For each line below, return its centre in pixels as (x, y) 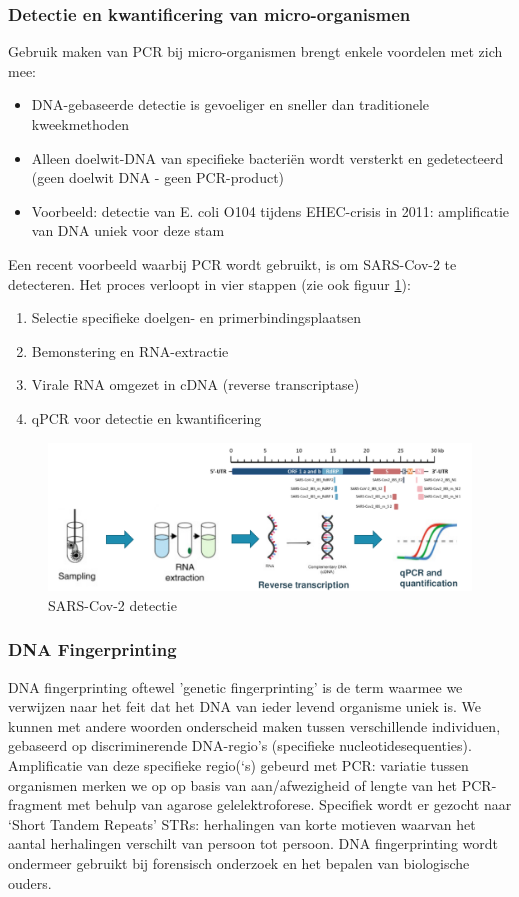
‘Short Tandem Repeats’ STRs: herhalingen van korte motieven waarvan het (242, 823)
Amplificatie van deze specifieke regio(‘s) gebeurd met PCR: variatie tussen (238, 764)
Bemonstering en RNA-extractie (130, 350)
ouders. (30, 882)
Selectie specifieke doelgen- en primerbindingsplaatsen (196, 317)
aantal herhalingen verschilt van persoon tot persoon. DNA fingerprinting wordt (253, 843)
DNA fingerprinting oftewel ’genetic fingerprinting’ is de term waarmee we (235, 686)
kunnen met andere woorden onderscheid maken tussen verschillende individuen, (254, 725)
